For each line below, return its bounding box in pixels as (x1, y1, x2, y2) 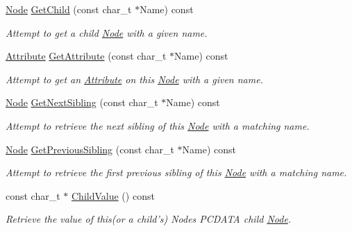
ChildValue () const (72, 188, 155, 203)
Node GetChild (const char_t (6, 2, 132, 16)
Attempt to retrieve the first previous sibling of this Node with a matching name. (6, 165, 347, 180)
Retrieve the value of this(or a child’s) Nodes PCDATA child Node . (6, 212, 292, 226)
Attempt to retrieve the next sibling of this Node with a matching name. (6, 118, 310, 132)
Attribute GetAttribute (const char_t (6, 49, 167, 63)
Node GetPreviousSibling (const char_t (6, 142, 174, 156)
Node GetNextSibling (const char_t (6, 95, 158, 110)
